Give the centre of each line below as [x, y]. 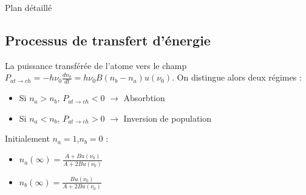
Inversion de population [168, 118]
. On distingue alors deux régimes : [236, 77]
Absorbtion [144, 98]
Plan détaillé [29, 7]
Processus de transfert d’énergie [108, 40]
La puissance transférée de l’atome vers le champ [96, 65]
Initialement [27, 138]
